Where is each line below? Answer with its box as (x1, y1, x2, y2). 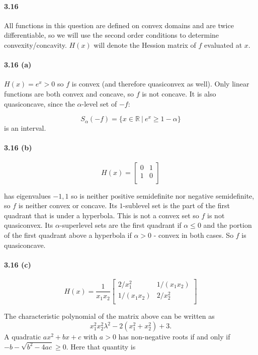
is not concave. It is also (142, 88, 216, 99)
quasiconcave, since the (4, 98, 75, 109)
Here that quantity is (70, 341, 136, 351)
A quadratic (4, 331, 41, 342)
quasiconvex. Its (4, 220, 53, 230)
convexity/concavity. (4, 39, 67, 50)
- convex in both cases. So (153, 229, 234, 240)
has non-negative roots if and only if (118, 331, 230, 342)
